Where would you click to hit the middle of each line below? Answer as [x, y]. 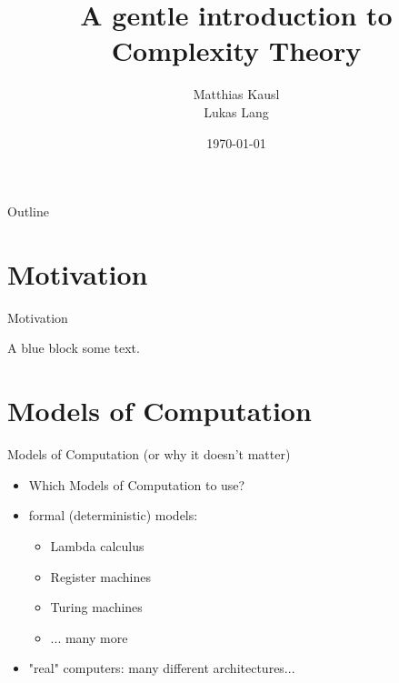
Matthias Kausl [236, 94]
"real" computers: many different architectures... [162, 668]
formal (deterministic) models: [113, 515]
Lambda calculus [97, 545]
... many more [89, 637]
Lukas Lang [236, 111]
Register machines [101, 576]
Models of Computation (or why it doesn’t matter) [149, 454]
